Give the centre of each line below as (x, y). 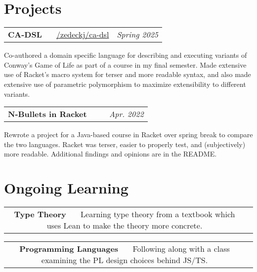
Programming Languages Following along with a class (125, 249)
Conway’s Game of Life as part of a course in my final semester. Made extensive (125, 64)
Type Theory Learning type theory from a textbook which (125, 214)
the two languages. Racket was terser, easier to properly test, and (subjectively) (125, 144)
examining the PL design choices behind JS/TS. (125, 260)
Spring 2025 (137, 35)
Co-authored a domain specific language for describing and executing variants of (126, 55)
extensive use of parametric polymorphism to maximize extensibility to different (125, 84)
